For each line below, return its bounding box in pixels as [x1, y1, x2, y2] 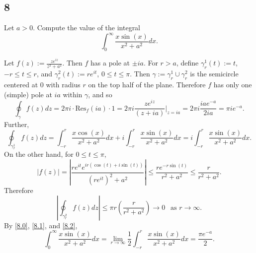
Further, [4, 119, 29, 129]
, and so [88, 89, 112, 99]
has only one [213, 79, 252, 90]
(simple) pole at [4, 89, 52, 99]
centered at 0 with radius [4, 79, 81, 90]
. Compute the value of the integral [33, 22, 141, 33]
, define [176, 58, 199, 68]
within [63, 89, 83, 99]
